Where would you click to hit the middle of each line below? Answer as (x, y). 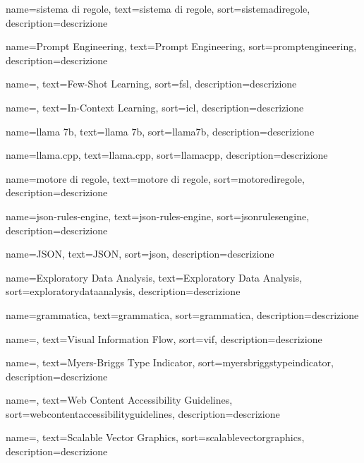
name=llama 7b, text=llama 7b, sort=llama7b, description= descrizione (160, 131)
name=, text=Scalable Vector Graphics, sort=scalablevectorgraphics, (155, 437)
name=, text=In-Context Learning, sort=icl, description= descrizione (155, 107)
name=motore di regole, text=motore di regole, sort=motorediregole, (155, 178)
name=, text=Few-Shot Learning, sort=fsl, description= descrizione (151, 84)
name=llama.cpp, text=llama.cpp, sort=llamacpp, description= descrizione (167, 155)
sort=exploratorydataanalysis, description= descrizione (123, 291)
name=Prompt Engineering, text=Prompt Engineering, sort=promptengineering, (181, 46)
